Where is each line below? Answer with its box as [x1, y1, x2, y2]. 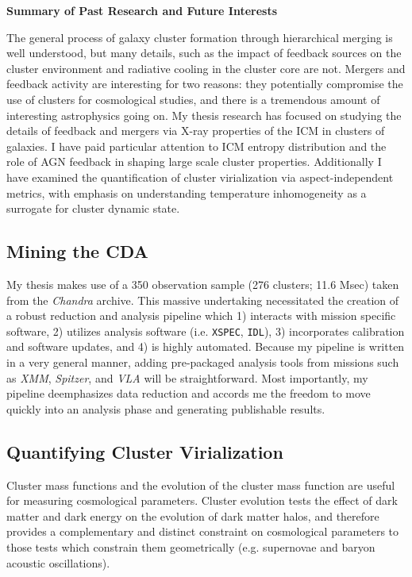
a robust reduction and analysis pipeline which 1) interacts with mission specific [6, 307, 396, 324]
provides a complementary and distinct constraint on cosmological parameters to [6, 523, 399, 540]
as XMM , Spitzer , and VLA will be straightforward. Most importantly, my [6, 369, 368, 386]
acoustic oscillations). [6, 554, 110, 571]
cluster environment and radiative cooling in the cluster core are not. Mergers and [6, 60, 406, 76]
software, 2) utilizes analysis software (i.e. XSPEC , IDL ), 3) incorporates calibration [6, 322, 405, 339]
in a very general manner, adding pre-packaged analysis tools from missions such [6, 353, 399, 370]
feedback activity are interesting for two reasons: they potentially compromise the [6, 75, 403, 92]
